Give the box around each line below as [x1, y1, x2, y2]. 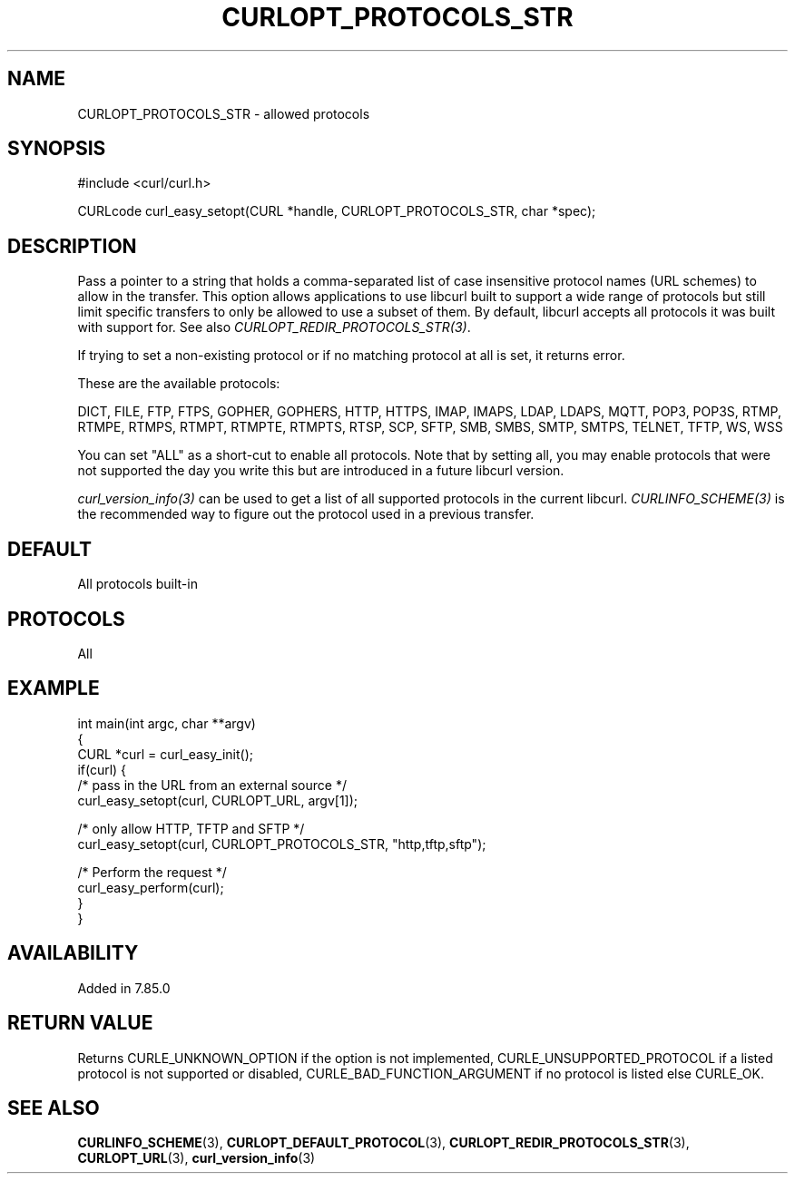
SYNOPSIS [7, 137, 106, 161]
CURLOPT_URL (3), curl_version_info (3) [77, 1150, 316, 1166]
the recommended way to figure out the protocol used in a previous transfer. [77, 506, 535, 522]
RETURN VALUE [7, 1011, 153, 1035]
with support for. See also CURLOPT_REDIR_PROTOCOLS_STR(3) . [77, 319, 471, 336]
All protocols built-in [77, 576, 198, 592]
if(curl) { [77, 761, 127, 777]
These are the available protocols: [77, 376, 280, 392]
